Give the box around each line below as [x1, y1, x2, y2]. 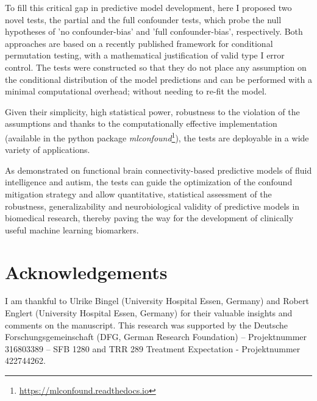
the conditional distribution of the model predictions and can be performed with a [5, 73, 312, 85]
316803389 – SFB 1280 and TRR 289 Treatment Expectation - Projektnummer [5, 342, 301, 355]
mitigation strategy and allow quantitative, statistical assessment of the [5, 187, 272, 200]
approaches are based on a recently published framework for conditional [5, 37, 273, 49]
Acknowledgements [5, 259, 168, 284]
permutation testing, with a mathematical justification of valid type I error [5, 49, 285, 62]
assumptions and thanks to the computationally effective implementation [5, 117, 277, 130]
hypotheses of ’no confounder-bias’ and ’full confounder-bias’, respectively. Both [5, 25, 303, 38]
